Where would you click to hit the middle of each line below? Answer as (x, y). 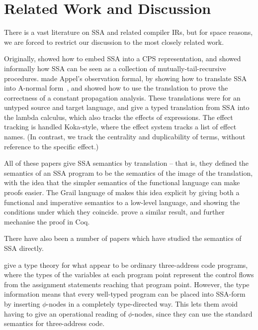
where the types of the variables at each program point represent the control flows (129, 275)
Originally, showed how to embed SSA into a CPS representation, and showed (123, 58)
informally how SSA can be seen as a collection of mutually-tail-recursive (115, 68)
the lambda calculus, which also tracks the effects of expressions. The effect (119, 117)
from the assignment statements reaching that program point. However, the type (127, 284)
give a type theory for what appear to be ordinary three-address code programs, (126, 265)
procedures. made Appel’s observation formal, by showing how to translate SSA (126, 78)
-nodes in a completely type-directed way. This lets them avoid (142, 303)
